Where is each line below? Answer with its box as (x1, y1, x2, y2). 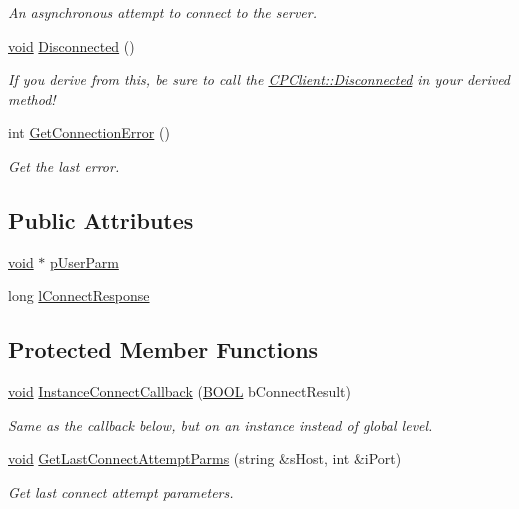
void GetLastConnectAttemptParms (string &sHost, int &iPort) (8, 448, 402, 469)
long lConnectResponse (8, 285, 150, 306)
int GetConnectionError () (8, 122, 170, 143)
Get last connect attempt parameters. (8, 481, 234, 502)
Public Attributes (8, 204, 194, 235)
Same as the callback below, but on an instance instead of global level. (8, 414, 433, 435)
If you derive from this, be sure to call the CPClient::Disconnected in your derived (8, 69, 511, 90)
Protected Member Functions (8, 334, 319, 365)
